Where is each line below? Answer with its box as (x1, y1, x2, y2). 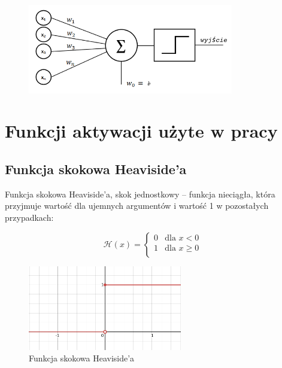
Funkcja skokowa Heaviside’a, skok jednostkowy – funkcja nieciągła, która (5, 187, 275, 200)
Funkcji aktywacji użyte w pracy (5, 118, 278, 143)
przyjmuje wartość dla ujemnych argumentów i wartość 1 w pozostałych (5, 199, 269, 212)
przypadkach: (5, 211, 54, 224)
